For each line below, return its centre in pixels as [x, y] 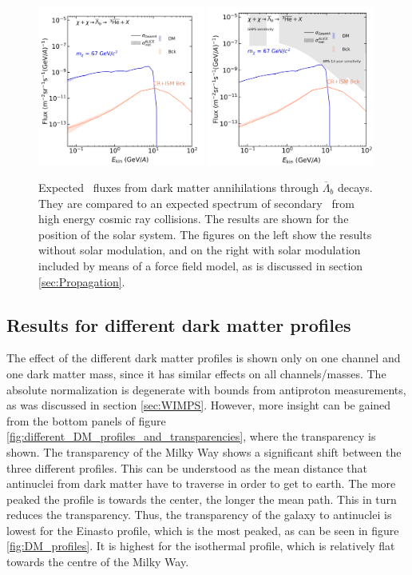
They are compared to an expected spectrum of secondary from [196, 203]
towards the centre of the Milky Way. [98, 562]
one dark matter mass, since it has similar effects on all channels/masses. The [196, 373]
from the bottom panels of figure [86, 420]
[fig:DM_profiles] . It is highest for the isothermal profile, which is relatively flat [201, 546]
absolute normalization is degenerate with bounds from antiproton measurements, [206, 389]
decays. [355, 187]
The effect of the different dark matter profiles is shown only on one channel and [204, 358]
